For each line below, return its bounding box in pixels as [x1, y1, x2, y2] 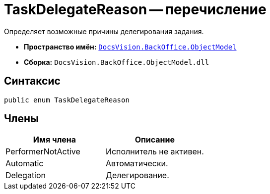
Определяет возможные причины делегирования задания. [4, 27, 204, 36]
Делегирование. [105, 170, 169, 181]
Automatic [5, 158, 44, 169]
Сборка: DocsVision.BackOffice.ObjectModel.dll [24, 57, 209, 66]
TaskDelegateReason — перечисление [4, 1, 267, 18]
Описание [135, 135, 175, 145]
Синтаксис [4, 75, 61, 88]
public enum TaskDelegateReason [4, 96, 130, 104]
